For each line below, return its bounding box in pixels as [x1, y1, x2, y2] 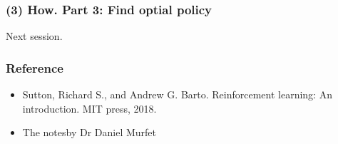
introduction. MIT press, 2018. [22, 101, 157, 115]
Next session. [6, 29, 63, 43]
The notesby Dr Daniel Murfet [22, 125, 157, 140]
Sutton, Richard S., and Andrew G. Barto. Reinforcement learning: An [22, 87, 332, 102]
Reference [6, 58, 63, 76]
